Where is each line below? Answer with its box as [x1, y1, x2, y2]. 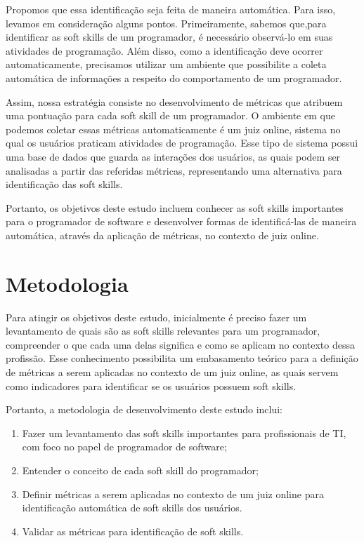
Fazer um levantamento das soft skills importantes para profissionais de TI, [22, 425, 346, 440]
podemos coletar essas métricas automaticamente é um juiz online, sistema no [6, 121, 341, 136]
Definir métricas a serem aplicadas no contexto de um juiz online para [22, 486, 324, 501]
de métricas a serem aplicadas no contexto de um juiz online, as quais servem [6, 365, 339, 379]
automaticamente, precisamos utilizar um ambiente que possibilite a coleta [6, 57, 327, 72]
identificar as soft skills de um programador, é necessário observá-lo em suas [6, 29, 333, 44]
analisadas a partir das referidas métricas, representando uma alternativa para [6, 163, 342, 177]
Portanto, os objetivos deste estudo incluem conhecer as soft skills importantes [6, 200, 344, 215]
